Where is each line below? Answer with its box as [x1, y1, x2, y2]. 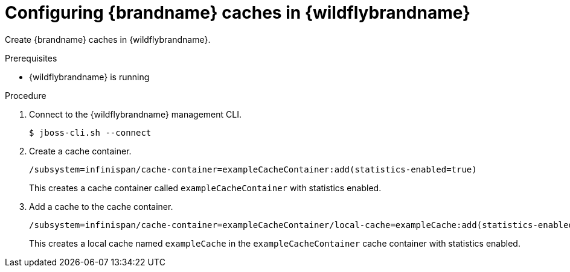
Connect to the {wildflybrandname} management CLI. [29, 109, 242, 119]
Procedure [5, 90, 46, 101]
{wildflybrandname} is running [29, 71, 150, 82]
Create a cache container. [29, 145, 132, 156]
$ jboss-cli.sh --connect [29, 127, 152, 138]
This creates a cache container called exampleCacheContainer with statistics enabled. [29, 182, 382, 193]
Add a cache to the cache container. [29, 201, 173, 212]
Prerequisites [5, 52, 57, 63]
